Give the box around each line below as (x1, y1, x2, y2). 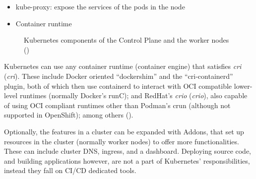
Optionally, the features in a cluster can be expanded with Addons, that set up (4, 126, 244, 136)
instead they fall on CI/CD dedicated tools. (4, 165, 136, 176)
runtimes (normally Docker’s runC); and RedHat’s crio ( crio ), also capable (19, 90, 248, 101)
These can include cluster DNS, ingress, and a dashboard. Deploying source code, (4, 146, 252, 156)
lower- (234, 80, 253, 91)
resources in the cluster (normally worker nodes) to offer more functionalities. (4, 136, 239, 146)
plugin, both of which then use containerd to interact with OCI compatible (4, 80, 232, 91)
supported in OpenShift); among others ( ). (4, 110, 133, 120)
